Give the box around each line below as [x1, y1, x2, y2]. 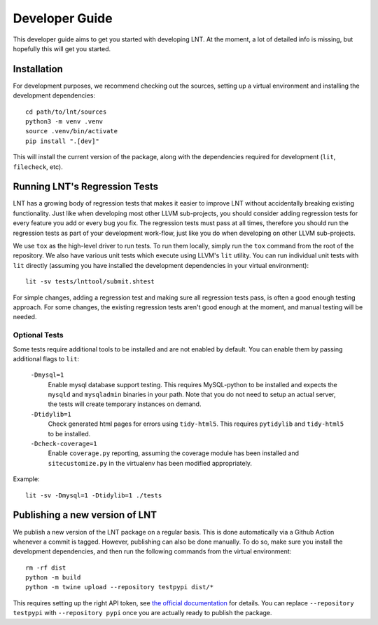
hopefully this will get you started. [13, 44, 111, 53]
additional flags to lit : [13, 354, 80, 363]
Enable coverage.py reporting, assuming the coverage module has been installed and [48, 449, 300, 457]
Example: [13, 475, 40, 483]
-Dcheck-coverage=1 [30, 440, 97, 448]
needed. [13, 313, 37, 321]
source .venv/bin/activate [25, 127, 118, 135]
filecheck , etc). [13, 162, 63, 171]
